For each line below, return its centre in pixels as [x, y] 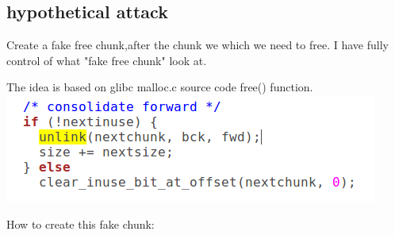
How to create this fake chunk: [81, 223]
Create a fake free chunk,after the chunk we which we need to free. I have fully [197, 45]
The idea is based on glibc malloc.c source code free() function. [160, 87]
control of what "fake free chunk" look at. [107, 60]
